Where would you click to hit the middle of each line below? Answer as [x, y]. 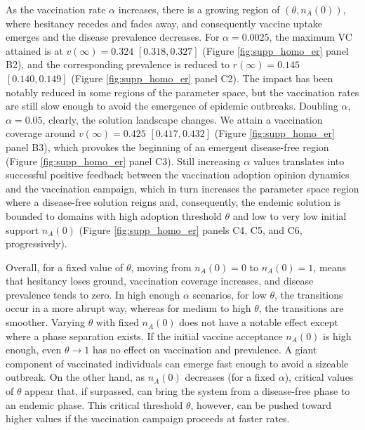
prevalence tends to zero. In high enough [93, 294]
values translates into [299, 161]
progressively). [36, 243]
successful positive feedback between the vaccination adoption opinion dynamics [178, 175]
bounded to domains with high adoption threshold [114, 215]
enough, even [34, 350]
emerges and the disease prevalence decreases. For [113, 37]
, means [330, 267]
